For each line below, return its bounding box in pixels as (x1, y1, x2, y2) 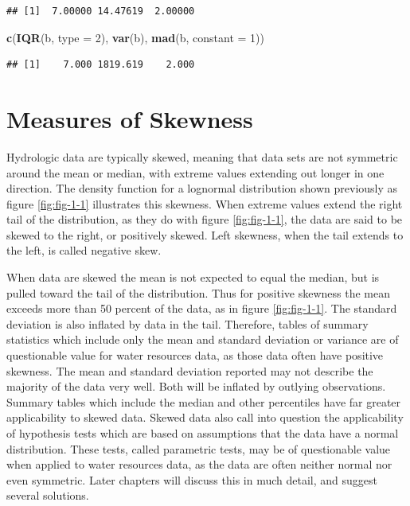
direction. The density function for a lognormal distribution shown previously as (6, 180, 398, 197)
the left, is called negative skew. (6, 242, 162, 259)
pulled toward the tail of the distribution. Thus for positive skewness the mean (6, 284, 391, 301)
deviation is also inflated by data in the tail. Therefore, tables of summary (6, 315, 369, 332)
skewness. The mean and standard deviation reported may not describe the (6, 362, 373, 379)
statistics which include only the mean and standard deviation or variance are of (6, 331, 399, 348)
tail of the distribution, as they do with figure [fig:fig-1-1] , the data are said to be (6, 211, 403, 228)
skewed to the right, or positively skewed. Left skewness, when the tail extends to (6, 226, 404, 243)
